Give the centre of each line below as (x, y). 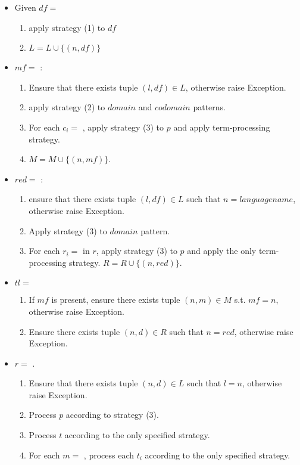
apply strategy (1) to (67, 27)
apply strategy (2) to (67, 107)
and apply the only (222, 251)
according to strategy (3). (112, 415)
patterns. (209, 107)
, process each (109, 455)
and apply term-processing (222, 127)
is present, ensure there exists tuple (116, 300)
